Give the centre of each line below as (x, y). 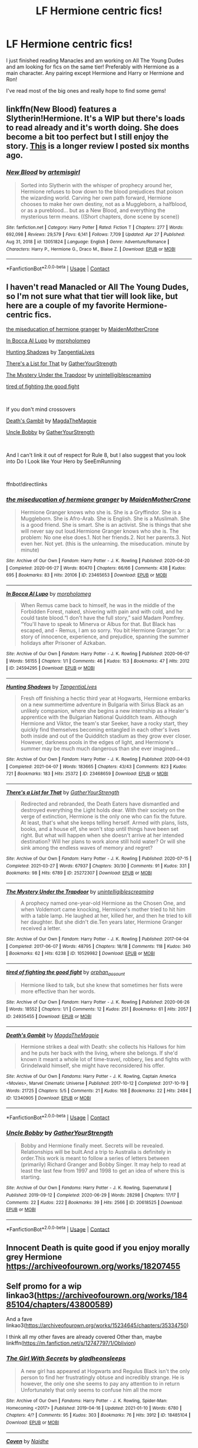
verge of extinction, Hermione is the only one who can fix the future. (103, 816)
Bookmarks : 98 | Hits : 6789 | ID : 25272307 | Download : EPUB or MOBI (79, 873)
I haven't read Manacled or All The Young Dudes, (98, 287)
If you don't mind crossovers (41, 409)
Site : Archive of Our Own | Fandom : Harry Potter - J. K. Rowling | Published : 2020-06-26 (98, 1002)
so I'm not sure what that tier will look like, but (92, 296)
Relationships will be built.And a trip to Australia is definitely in (96, 1152)
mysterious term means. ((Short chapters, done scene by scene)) (100, 216)
